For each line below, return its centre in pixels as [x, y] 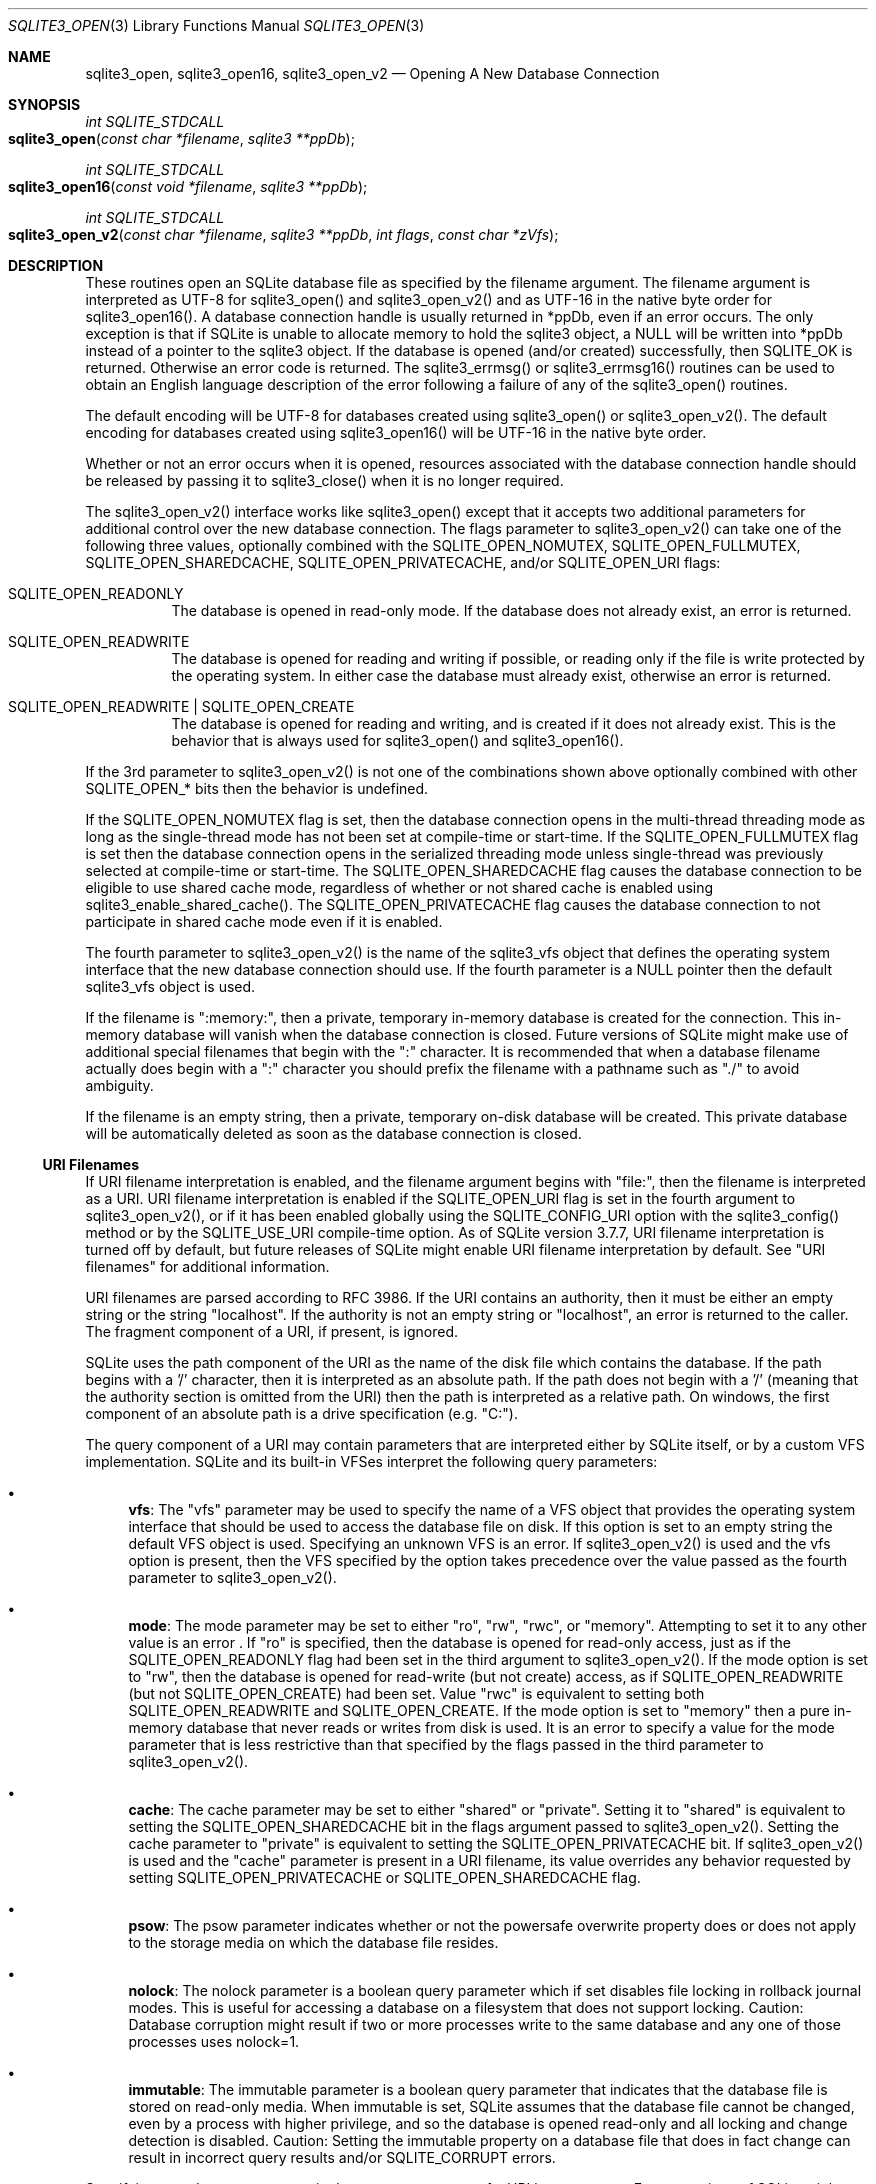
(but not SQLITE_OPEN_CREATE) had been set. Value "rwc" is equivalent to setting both [416, 1693]
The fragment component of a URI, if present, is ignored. [272, 1331]
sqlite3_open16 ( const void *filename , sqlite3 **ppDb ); [188, 186]
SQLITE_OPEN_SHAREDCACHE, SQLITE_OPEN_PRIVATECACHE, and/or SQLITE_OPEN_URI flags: [403, 562]
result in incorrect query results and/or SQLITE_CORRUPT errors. [342, 2157]
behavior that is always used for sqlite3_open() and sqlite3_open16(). [397, 740]
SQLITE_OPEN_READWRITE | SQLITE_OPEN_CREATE [181, 706]
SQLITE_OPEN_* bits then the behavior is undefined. [257, 788]
